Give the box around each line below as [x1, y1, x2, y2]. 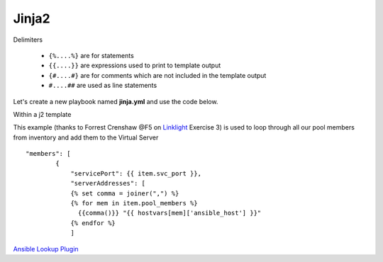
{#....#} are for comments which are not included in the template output [48, 71, 267, 79]
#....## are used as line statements [48, 81, 157, 90]
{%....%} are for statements [48, 51, 134, 59]
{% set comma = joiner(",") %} [70, 189, 179, 198]
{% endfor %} [70, 219, 116, 227]
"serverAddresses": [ [70, 179, 145, 188]
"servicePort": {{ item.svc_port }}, [70, 169, 202, 177]
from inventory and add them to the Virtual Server [13, 133, 159, 142]
